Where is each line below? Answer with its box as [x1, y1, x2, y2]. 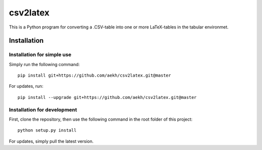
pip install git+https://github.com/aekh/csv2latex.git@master [17, 73, 171, 78]
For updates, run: [9, 83, 44, 89]
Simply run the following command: [9, 61, 80, 67]
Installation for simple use [9, 51, 72, 58]
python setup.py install [17, 128, 77, 133]
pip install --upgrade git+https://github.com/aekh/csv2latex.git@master [17, 95, 197, 100]
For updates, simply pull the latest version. [9, 138, 94, 144]
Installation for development [9, 106, 77, 113]
